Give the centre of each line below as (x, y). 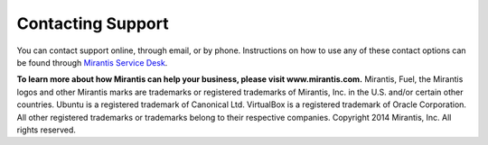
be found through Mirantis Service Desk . (92, 62)
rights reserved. (47, 130)
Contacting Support (93, 23)
